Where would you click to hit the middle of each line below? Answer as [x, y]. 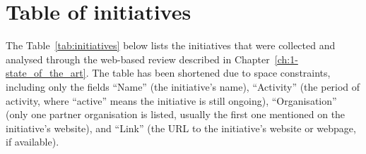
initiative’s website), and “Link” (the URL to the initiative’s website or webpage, [181, 128]
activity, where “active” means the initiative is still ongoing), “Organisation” [171, 100]
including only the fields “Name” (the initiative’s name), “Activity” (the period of [183, 86]
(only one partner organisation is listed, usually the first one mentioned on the [176, 114]
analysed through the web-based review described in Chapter [138, 59]
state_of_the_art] [46, 73]
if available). [33, 142]
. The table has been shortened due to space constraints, [208, 73]
